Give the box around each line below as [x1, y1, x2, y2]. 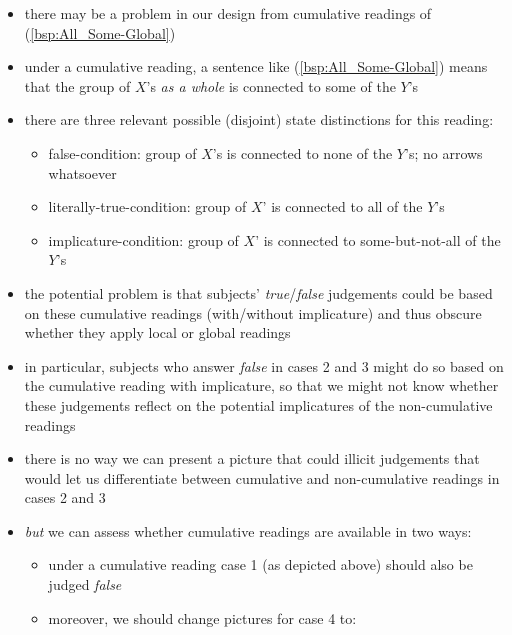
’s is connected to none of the [212, 142, 393, 163]
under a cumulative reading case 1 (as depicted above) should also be [48, 554, 473, 575]
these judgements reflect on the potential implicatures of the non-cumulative [24, 394, 493, 415]
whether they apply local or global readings [24, 322, 291, 343]
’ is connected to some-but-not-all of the [255, 229, 501, 250]
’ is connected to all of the [262, 196, 423, 217]
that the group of [24, 75, 131, 96]
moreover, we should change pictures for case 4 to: [48, 607, 357, 628]
